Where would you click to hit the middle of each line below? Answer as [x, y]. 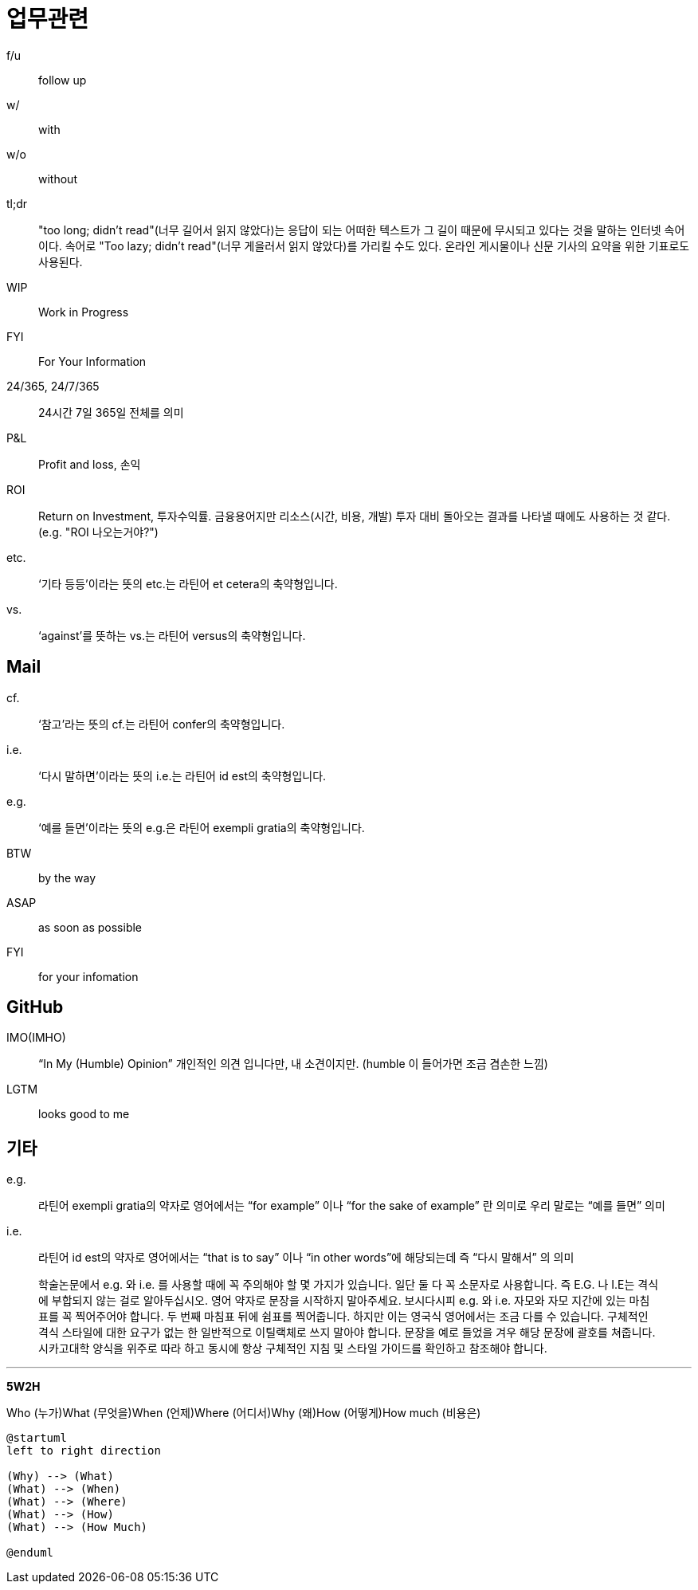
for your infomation [88, 976]
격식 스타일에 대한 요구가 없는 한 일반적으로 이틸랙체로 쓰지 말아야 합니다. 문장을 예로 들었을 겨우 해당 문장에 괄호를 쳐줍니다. [347, 1333]
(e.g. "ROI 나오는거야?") [98, 532]
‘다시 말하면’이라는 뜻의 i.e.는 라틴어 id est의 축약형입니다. [182, 775]
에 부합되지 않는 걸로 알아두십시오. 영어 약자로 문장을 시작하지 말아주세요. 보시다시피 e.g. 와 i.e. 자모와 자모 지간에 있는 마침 [344, 1301]
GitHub [35, 1007]
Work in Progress [84, 312]
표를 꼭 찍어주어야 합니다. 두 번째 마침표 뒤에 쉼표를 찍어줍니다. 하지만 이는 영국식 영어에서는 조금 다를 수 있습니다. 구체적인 [343, 1317]
